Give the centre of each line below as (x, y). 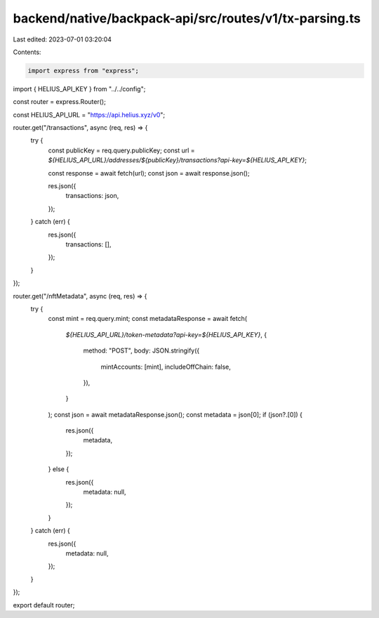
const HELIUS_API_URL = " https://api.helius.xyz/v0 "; (89, 114)
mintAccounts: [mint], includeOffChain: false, (166, 367)
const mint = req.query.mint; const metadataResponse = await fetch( (148, 319)
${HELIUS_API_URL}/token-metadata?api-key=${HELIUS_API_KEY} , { (166, 334)
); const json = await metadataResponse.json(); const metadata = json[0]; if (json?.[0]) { (175, 414)
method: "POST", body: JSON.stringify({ (141, 350)
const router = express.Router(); (60, 102)
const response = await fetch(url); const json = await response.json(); (149, 173)
